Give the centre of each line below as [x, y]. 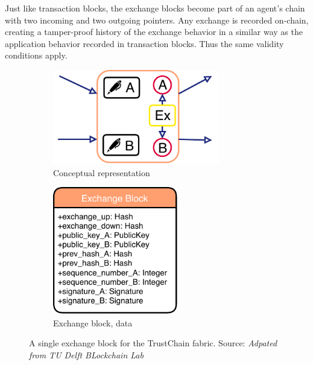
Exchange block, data [93, 322]
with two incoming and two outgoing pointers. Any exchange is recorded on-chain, [157, 20]
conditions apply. [36, 55]
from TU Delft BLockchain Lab [86, 354]
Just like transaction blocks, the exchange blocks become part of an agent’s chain [155, 8]
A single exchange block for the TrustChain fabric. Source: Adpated [153, 343]
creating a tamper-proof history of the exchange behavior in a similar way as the [154, 32]
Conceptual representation [102, 172]
